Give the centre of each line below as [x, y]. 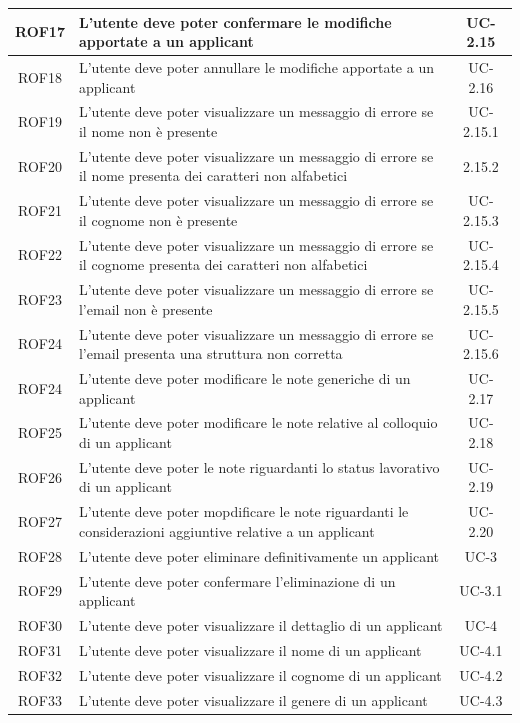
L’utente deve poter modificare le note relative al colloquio [258, 422]
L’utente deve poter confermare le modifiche [235, 21]
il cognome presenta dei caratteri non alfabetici [223, 264]
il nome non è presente [148, 130]
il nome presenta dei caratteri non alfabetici [213, 175]
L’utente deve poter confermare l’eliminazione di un [237, 580]
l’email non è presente [145, 308]
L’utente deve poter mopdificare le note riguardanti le [243, 511]
